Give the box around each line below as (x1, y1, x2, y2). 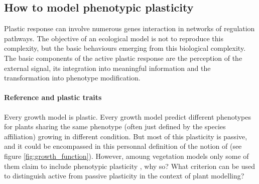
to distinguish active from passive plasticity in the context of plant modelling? (4, 170, 244, 181)
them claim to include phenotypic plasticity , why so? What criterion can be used (4, 160, 255, 171)
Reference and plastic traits (4, 92, 102, 103)
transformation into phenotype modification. (4, 72, 141, 83)
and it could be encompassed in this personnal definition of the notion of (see (4, 141, 242, 151)
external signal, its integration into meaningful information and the (4, 62, 211, 73)
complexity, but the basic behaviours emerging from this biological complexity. (4, 43, 246, 53)
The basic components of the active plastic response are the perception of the (4, 52, 242, 63)
